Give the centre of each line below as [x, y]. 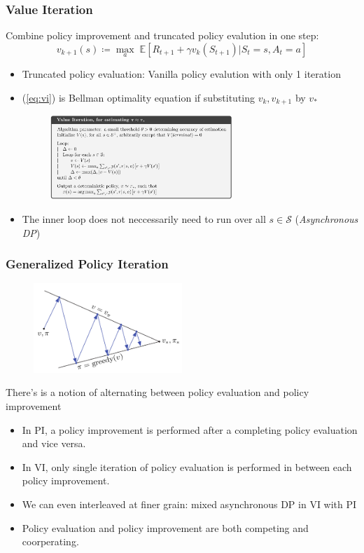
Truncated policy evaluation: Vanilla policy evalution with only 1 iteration [181, 74]
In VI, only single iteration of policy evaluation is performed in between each [187, 466]
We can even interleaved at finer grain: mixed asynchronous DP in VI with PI [189, 504]
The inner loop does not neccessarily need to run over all [144, 219]
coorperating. [50, 541]
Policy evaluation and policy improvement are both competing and [165, 527]
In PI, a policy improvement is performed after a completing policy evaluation [190, 429]
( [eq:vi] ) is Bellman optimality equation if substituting [139, 97]
